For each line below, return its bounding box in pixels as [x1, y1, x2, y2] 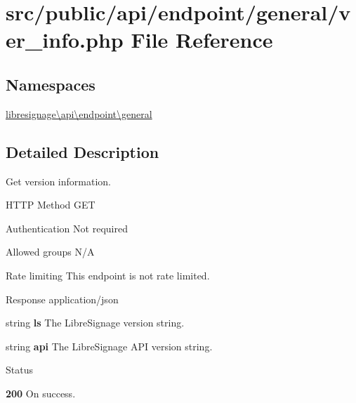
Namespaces [6, 73, 95, 95]
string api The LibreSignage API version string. [6, 338, 213, 353]
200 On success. [6, 385, 76, 400]
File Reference [131, 25, 273, 54]
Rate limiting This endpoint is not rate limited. [6, 267, 210, 282]
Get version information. [6, 173, 111, 188]
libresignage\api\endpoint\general [6, 106, 152, 121]
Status [6, 362, 33, 377]
